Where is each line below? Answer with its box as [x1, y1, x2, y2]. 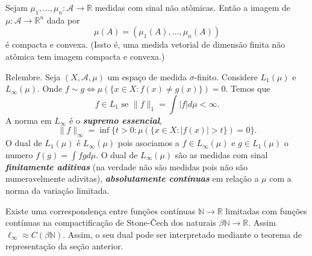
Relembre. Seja [5, 70, 61, 83]
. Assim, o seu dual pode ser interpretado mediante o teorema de [63, 228, 302, 240]
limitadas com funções [225, 204, 307, 217]
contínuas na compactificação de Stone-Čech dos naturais [5, 216, 216, 229]
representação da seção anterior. [5, 240, 123, 252]
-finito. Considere [194, 70, 258, 83]
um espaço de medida [107, 70, 187, 83]
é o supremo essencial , [69, 114, 162, 126]
